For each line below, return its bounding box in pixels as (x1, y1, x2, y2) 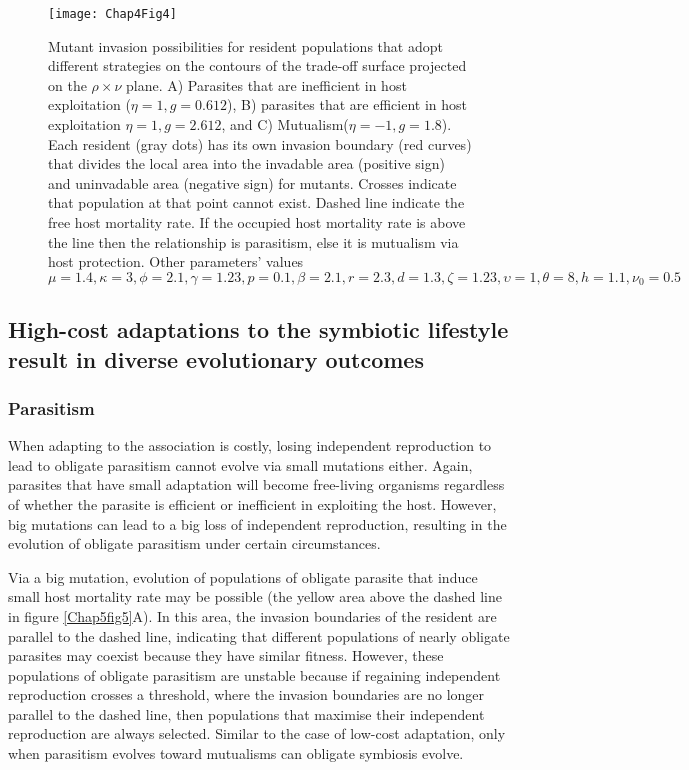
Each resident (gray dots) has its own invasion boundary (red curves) (48, 133, 472, 154)
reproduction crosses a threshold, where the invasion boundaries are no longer (8, 684, 485, 705)
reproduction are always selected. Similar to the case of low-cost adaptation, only (8, 723, 506, 744)
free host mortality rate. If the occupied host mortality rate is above (48, 212, 466, 232)
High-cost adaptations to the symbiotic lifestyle (8, 314, 509, 345)
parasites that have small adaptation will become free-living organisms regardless (8, 474, 505, 495)
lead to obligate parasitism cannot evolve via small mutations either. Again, (8, 454, 473, 475)
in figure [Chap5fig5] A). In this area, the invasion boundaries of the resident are (8, 605, 497, 626)
